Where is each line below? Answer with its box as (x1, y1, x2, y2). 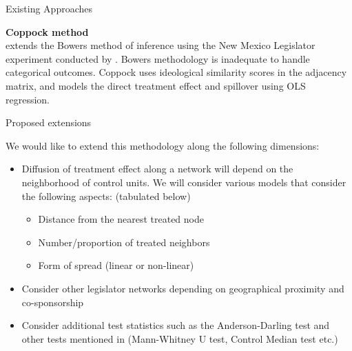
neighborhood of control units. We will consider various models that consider (21, 174, 346, 189)
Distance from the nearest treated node (38, 212, 204, 226)
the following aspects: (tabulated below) (21, 188, 191, 203)
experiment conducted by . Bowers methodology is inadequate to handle (6, 51, 310, 66)
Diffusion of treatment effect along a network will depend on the (21, 161, 293, 176)
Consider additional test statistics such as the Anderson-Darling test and (21, 318, 330, 332)
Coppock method (6, 24, 89, 39)
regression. (6, 92, 50, 106)
